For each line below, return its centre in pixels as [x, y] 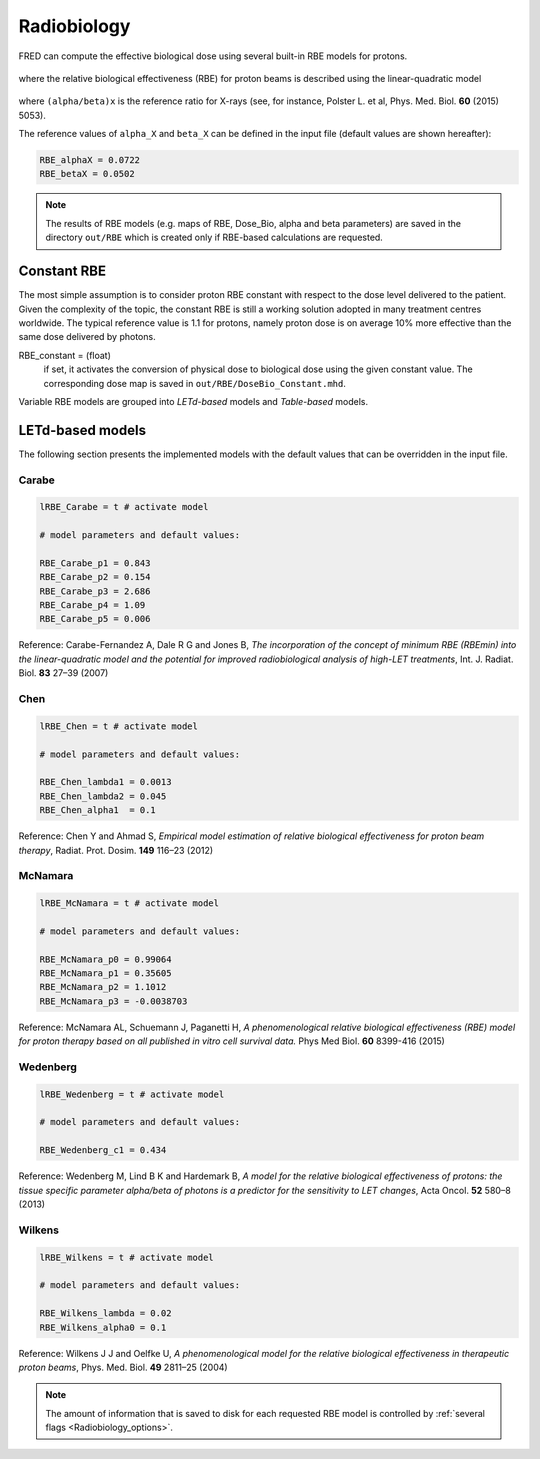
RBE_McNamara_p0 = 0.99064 [105, 959]
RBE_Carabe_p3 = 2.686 [95, 591]
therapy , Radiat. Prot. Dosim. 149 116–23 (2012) [116, 850]
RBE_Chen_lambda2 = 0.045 [103, 796]
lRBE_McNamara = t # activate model [129, 903]
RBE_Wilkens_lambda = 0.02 [105, 1313]
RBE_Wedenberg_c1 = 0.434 [103, 1150]
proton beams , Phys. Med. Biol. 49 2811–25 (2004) [123, 1367]
